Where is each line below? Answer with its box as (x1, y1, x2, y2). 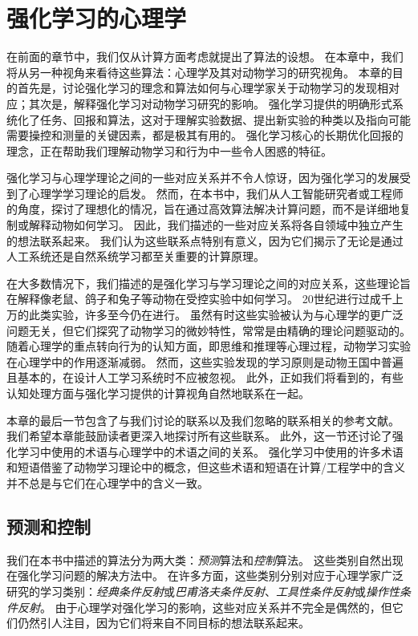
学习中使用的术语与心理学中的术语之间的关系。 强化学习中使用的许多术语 (17, 443, 404, 460)
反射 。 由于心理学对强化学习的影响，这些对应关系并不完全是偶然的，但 (17, 598, 392, 615)
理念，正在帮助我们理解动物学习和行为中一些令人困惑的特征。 (6, 142, 332, 159)
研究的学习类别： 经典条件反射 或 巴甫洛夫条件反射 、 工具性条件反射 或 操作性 (6, 582, 400, 599)
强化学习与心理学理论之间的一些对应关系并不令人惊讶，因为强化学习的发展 (6, 169, 400, 186)
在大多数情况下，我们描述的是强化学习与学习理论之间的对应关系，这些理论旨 (6, 274, 411, 291)
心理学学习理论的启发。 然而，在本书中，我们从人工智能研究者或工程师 (28, 184, 404, 201)
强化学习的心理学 (6, 2, 187, 34)
